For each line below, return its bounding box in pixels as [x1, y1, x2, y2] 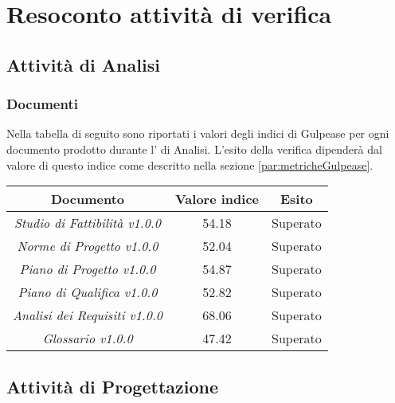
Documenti [6, 94, 78, 114]
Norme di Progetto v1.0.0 [17, 237, 158, 256]
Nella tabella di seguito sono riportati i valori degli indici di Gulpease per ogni [6, 125, 389, 142]
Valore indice [174, 190, 260, 209]
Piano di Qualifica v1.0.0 [18, 283, 158, 302]
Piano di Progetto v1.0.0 [19, 260, 156, 279]
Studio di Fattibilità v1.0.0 [14, 213, 161, 233]
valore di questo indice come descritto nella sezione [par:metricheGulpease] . [6, 156, 373, 173]
